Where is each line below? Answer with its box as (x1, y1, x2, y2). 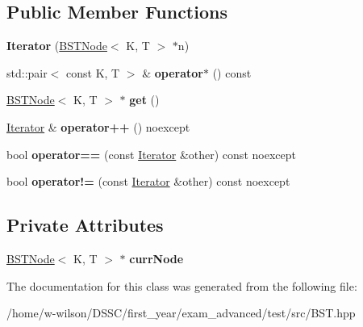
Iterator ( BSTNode (6, 37, 107, 54)
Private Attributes (6, 212, 164, 237)
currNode (129, 249, 184, 266)
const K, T (66, 64, 120, 81)
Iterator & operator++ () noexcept (6, 118, 190, 135)
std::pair (6, 64, 48, 81)
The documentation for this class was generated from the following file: (6, 277, 357, 294)
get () (129, 91, 160, 108)
